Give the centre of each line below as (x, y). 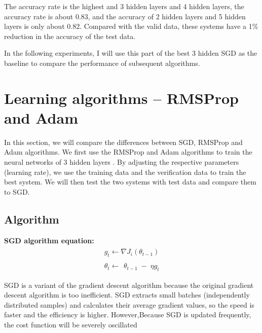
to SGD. (17, 191)
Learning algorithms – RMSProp (121, 98)
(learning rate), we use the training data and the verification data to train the (125, 172)
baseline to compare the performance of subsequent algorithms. (102, 63)
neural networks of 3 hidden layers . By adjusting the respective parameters (122, 162)
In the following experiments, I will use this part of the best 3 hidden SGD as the (131, 53)
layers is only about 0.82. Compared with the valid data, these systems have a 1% (131, 26)
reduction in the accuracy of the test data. (70, 36)
